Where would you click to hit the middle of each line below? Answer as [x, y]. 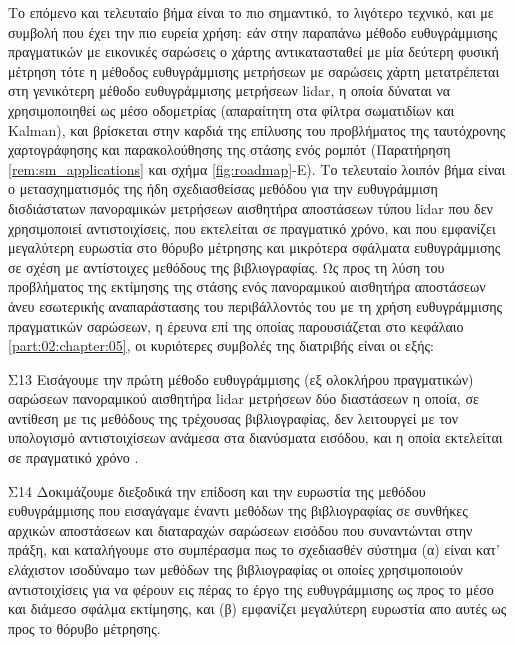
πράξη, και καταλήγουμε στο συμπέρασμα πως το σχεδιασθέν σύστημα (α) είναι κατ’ [254, 549]
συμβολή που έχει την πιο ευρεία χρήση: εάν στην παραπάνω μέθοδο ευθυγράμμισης [253, 31]
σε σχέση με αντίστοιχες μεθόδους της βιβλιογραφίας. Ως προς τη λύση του [226, 266]
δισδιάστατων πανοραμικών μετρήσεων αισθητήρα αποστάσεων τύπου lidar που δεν [250, 207]
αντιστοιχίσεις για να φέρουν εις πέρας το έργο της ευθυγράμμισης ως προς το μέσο [251, 588]
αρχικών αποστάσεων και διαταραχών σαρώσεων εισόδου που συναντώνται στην [240, 529]
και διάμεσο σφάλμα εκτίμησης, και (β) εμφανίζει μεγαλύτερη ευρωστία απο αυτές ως [257, 608]
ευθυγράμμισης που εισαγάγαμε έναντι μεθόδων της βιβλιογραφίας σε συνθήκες [238, 510]
